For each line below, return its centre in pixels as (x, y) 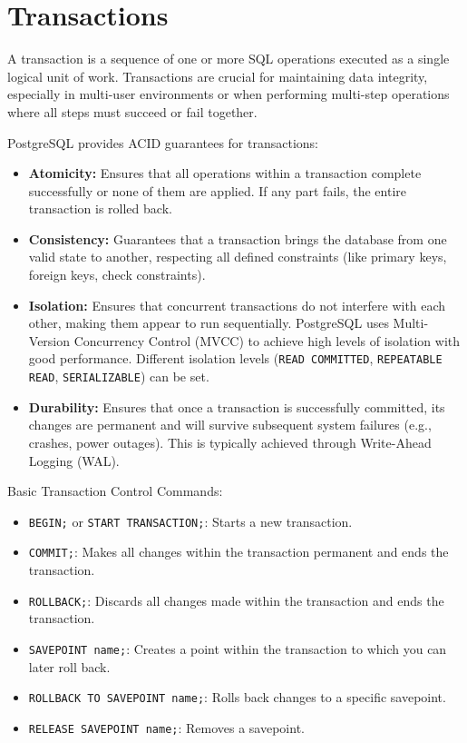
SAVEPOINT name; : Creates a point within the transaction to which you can (238, 648)
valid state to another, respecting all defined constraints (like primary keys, (238, 257)
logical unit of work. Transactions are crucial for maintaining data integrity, (218, 76)
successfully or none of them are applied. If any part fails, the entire (217, 190)
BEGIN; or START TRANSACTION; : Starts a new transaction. (190, 521)
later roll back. (69, 666)
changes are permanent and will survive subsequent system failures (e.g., (230, 425)
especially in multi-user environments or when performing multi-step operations (229, 94)
